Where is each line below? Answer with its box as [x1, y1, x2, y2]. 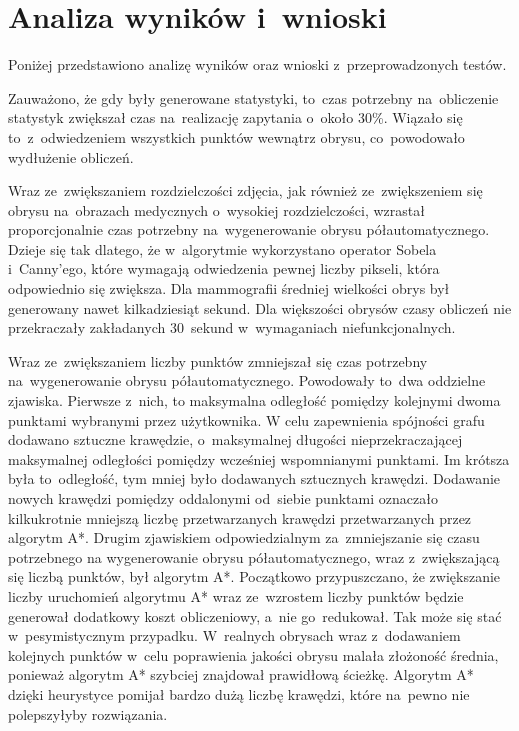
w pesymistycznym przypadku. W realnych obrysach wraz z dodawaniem [8, 625, 461, 646]
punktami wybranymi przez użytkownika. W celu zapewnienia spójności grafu [8, 409, 485, 430]
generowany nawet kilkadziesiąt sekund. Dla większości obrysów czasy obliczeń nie [8, 297, 512, 318]
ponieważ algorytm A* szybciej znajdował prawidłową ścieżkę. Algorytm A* [8, 664, 474, 685]
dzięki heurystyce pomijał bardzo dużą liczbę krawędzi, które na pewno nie [8, 683, 470, 704]
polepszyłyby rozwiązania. [8, 703, 168, 724]
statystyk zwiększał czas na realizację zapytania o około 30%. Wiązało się [8, 107, 463, 128]
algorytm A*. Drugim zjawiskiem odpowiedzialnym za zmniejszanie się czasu [8, 527, 480, 548]
